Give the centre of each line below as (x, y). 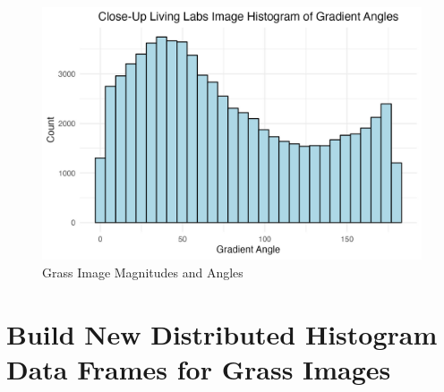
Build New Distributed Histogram (222, 333)
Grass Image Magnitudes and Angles (143, 272)
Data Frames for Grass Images (199, 368)
